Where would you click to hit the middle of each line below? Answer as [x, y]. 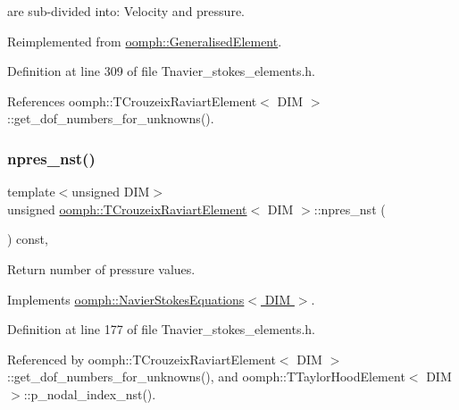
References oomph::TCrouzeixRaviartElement [132, 100]
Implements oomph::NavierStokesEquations [126, 299]
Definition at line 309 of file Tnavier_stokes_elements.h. [162, 71]
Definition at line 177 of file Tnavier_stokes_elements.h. [162, 329]
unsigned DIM [111, 192]
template [31, 192]
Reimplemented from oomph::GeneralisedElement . [145, 41]
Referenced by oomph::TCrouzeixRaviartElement [142, 359]
